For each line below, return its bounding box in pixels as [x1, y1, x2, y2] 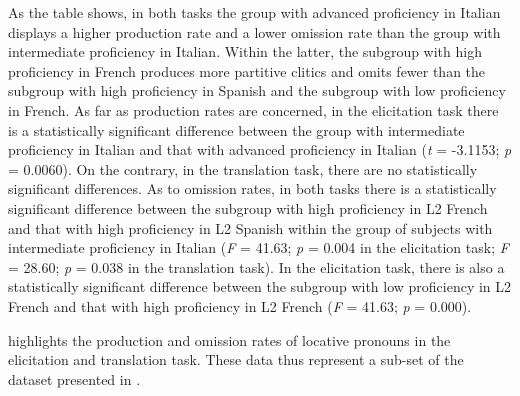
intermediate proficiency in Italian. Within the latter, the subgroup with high [8, 41, 482, 62]
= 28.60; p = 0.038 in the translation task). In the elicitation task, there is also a [8, 256, 505, 277]
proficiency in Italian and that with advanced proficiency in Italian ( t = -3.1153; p [8, 139, 512, 160]
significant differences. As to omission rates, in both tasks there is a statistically [8, 178, 497, 199]
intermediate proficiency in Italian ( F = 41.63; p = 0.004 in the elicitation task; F [8, 237, 509, 258]
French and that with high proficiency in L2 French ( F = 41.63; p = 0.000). [8, 295, 472, 316]
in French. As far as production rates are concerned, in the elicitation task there [8, 99, 499, 120]
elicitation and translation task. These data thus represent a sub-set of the [8, 349, 464, 370]
